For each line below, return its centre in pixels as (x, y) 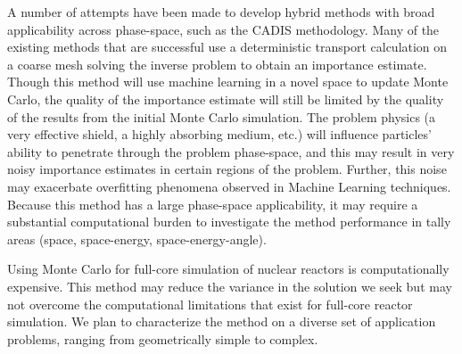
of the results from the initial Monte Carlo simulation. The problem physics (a (222, 116)
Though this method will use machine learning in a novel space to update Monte (228, 82)
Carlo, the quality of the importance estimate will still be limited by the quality (226, 99)
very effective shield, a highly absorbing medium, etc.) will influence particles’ (219, 134)
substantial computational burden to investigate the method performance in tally (229, 222)
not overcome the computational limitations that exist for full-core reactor (210, 304)
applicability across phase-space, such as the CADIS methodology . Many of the (223, 29)
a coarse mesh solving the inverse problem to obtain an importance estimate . (217, 64)
